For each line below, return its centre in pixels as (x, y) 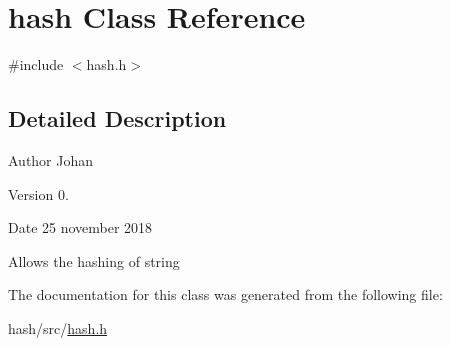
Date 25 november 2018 (80, 227)
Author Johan (51, 159)
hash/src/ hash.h (58, 327)
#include (36, 64)
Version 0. (38, 193)
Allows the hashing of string (94, 260)
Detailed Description (117, 118)
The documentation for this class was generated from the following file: (225, 294)
